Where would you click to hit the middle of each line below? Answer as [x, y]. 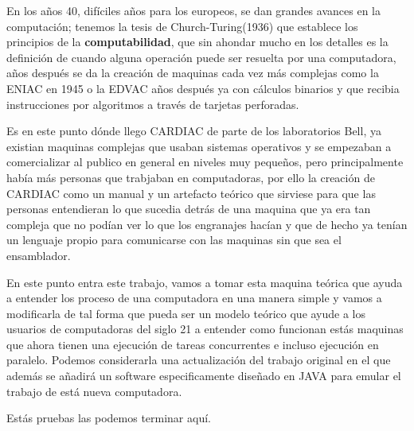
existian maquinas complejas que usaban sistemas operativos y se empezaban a [199, 146]
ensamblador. [39, 255]
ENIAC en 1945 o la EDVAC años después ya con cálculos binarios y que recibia [203, 88]
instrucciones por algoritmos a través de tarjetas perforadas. [153, 104]
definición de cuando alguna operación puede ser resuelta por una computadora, [201, 57]
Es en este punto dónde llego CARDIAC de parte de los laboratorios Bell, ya [194, 131]
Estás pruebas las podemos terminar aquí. [109, 418]
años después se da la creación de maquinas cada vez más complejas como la [193, 73]
